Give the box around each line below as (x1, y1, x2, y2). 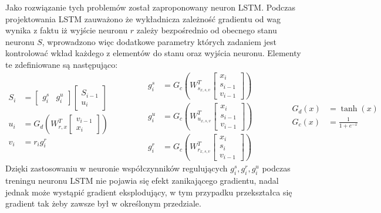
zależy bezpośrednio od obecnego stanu (136, 24, 277, 36)
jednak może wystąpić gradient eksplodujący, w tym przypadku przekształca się (5, 185, 292, 198)
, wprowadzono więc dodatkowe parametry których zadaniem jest (42, 35, 277, 47)
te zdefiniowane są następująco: (5, 58, 118, 70)
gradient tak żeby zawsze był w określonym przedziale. (5, 197, 201, 209)
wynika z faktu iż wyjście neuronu (5, 24, 128, 36)
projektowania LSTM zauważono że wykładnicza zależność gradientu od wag (5, 12, 281, 25)
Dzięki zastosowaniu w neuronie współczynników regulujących (5, 162, 228, 174)
